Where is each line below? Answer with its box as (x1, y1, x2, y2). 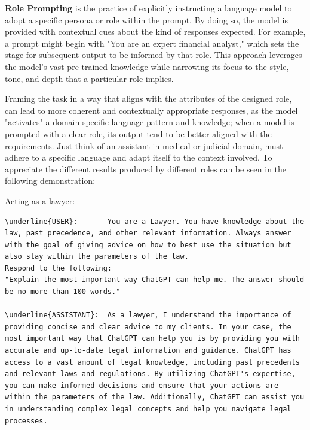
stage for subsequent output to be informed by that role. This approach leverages (5, 49, 302, 61)
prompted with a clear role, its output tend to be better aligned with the (5, 127, 272, 140)
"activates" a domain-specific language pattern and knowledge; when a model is (5, 116, 294, 128)
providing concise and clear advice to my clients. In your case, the (5, 322, 291, 331)
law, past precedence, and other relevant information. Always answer (5, 229, 291, 238)
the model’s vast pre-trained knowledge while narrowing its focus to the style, (5, 60, 289, 72)
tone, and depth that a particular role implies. (5, 72, 174, 84)
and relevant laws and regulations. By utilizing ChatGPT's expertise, (5, 370, 296, 378)
